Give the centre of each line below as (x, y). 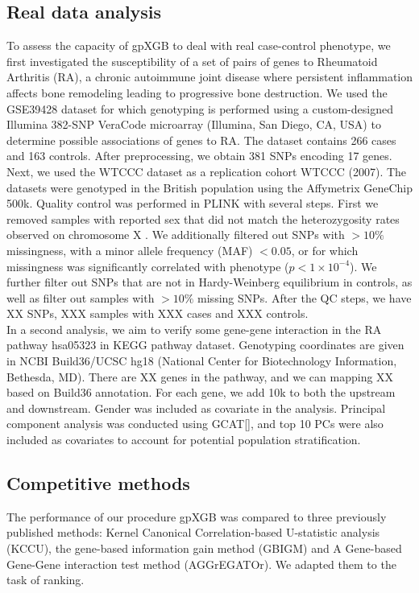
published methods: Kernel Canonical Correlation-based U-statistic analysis (193, 532)
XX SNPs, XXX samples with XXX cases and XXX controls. (158, 313)
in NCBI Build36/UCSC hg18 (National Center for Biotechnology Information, (202, 361)
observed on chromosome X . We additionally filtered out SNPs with (176, 235)
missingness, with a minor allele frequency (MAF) (130, 250)
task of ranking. (46, 580)
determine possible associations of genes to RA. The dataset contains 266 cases (201, 140)
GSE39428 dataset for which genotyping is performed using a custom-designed (200, 108)
